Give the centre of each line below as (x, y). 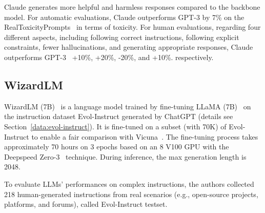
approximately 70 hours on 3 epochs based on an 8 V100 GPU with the (117, 147)
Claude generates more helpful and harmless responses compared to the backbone (132, 7)
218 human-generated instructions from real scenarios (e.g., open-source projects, (131, 194)
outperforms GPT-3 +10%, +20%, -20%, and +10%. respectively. (109, 57)
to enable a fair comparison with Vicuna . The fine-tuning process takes (145, 136)
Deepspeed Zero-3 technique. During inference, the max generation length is (125, 156)
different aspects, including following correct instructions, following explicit (122, 37)
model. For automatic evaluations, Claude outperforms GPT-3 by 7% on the (124, 17)
